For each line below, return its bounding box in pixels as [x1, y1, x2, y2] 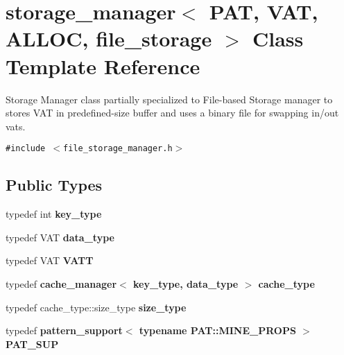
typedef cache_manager [6, 276, 117, 291]
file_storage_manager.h [63, 144, 173, 154]
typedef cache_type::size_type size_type [6, 300, 187, 314]
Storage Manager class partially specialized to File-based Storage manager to [6, 92, 333, 106]
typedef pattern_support [6, 323, 123, 338]
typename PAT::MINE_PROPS [139, 323, 296, 338]
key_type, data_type [133, 276, 239, 291]
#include [6, 144, 46, 154]
